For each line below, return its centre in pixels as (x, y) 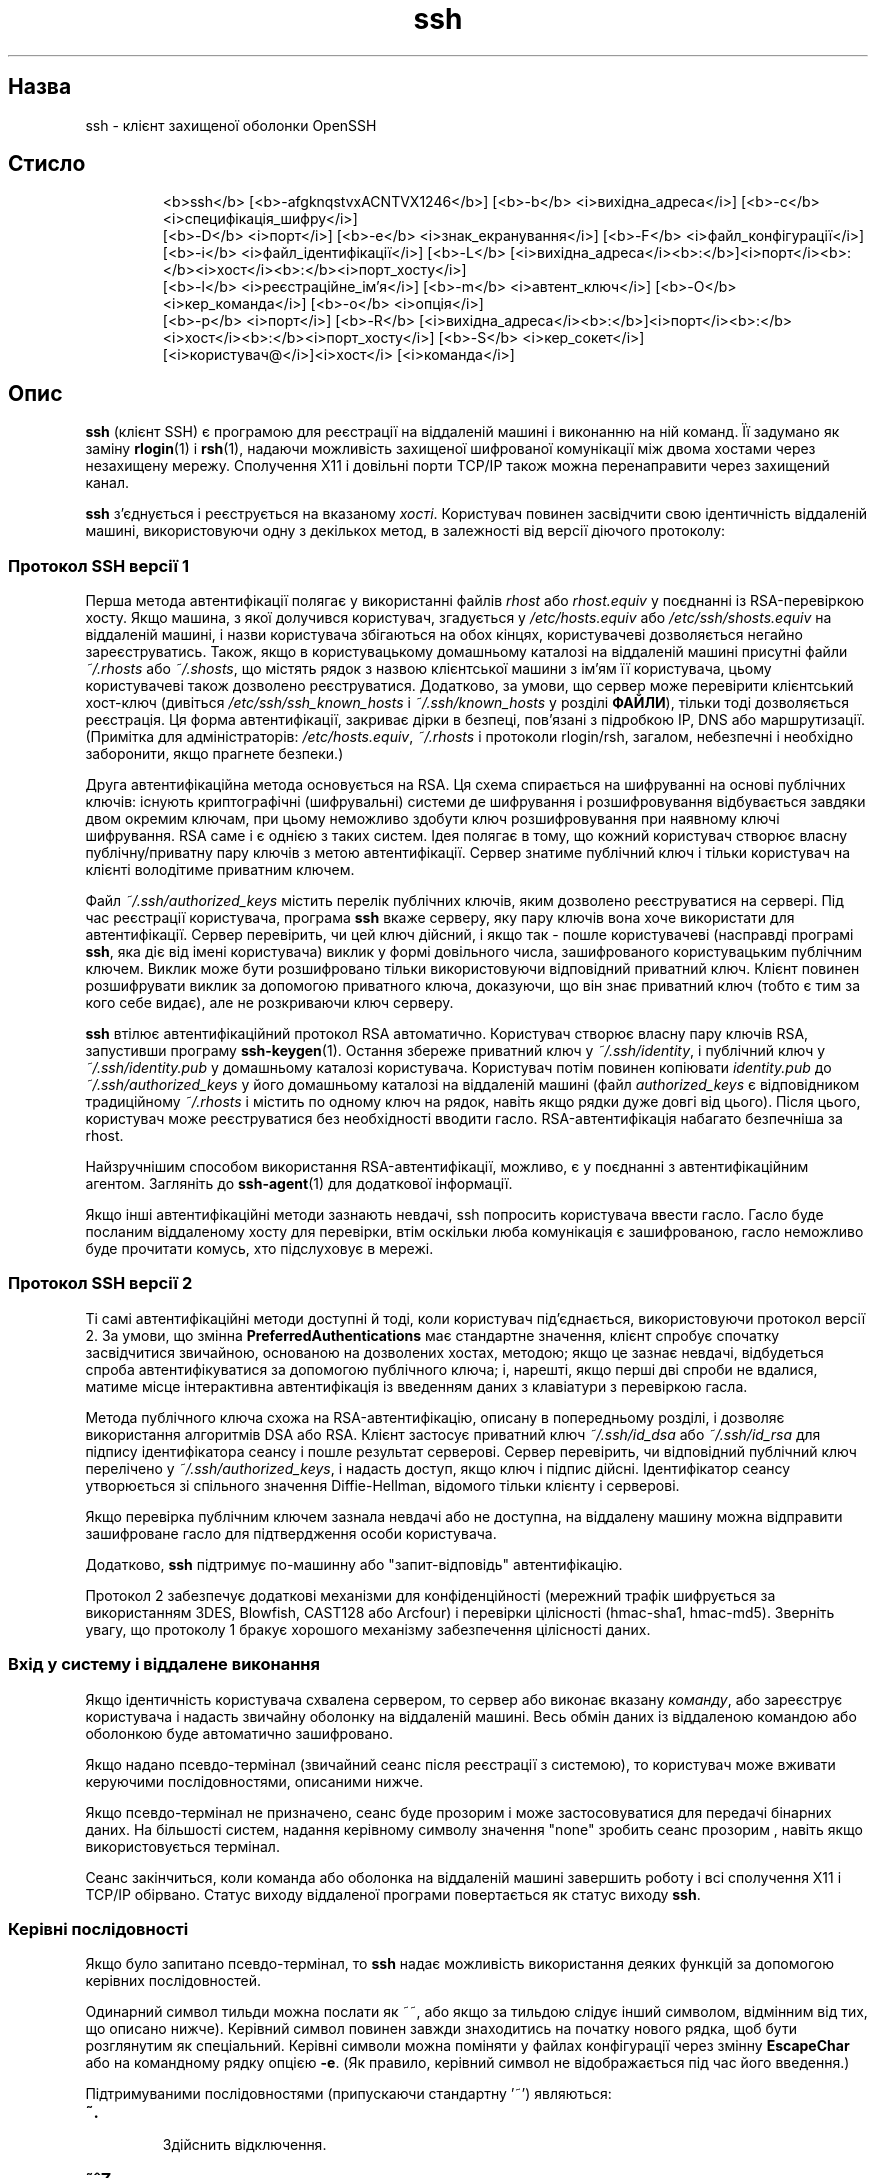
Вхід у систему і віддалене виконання (164, 1664)
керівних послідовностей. (173, 1981)
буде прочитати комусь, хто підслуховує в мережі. (259, 1249)
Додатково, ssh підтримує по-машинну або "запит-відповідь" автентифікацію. (354, 1564)
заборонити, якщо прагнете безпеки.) (214, 754)
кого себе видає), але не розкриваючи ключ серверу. (269, 1003)
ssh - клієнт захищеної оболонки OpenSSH (231, 125)
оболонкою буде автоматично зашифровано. (239, 1733)
